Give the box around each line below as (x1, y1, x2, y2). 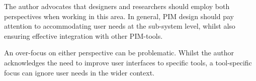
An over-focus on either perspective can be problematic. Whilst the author (4, 47, 234, 58)
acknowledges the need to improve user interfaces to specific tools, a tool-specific (4, 57, 252, 67)
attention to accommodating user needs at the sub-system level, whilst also (4, 21, 235, 31)
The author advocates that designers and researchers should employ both (4, 1, 230, 11)
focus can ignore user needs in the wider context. (4, 67, 154, 77)
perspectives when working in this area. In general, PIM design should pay (4, 11, 234, 21)
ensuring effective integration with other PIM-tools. (4, 30, 163, 41)
